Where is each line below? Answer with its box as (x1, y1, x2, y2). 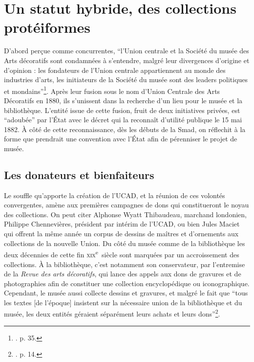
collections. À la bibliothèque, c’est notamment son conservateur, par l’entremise (4, 259, 245, 269)
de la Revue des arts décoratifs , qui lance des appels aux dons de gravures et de (4, 269, 241, 279)
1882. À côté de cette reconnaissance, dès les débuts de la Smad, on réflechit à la (4, 124, 246, 134)
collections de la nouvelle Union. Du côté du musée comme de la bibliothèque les (4, 238, 245, 248)
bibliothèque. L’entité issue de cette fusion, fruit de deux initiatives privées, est (4, 105, 240, 115)
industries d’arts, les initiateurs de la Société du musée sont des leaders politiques (4, 74, 248, 85)
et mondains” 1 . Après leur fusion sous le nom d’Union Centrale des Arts (4, 84, 220, 96)
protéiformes (4, 17, 90, 37)
